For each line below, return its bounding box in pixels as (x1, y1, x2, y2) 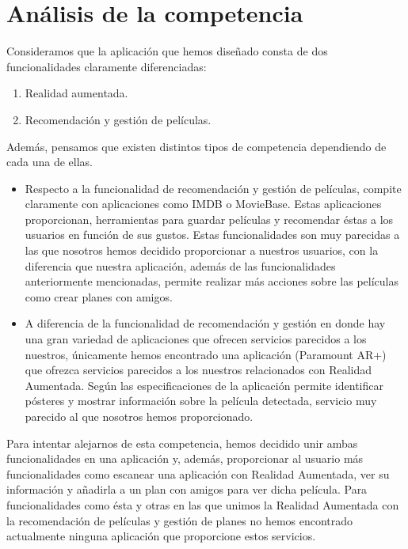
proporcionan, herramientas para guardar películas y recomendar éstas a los (25, 210, 394, 227)
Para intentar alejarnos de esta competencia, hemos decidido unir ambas (6, 434, 358, 451)
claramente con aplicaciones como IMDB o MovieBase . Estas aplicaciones (25, 195, 382, 212)
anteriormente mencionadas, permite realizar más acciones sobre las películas (25, 273, 398, 290)
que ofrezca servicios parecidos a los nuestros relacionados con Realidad (25, 362, 372, 378)
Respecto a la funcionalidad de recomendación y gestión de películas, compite (25, 180, 402, 196)
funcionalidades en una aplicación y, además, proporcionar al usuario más (6, 450, 364, 467)
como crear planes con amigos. (25, 288, 173, 305)
